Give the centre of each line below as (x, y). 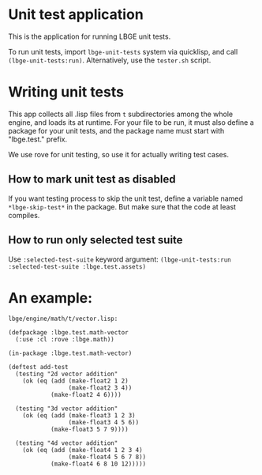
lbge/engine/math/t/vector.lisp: (63, 319)
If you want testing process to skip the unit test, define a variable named (125, 198)
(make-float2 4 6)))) (86, 395)
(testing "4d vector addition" (67, 443)
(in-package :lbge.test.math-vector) (70, 353)
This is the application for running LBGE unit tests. (90, 36)
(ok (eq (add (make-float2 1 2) (75, 381)
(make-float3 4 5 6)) (104, 423)
